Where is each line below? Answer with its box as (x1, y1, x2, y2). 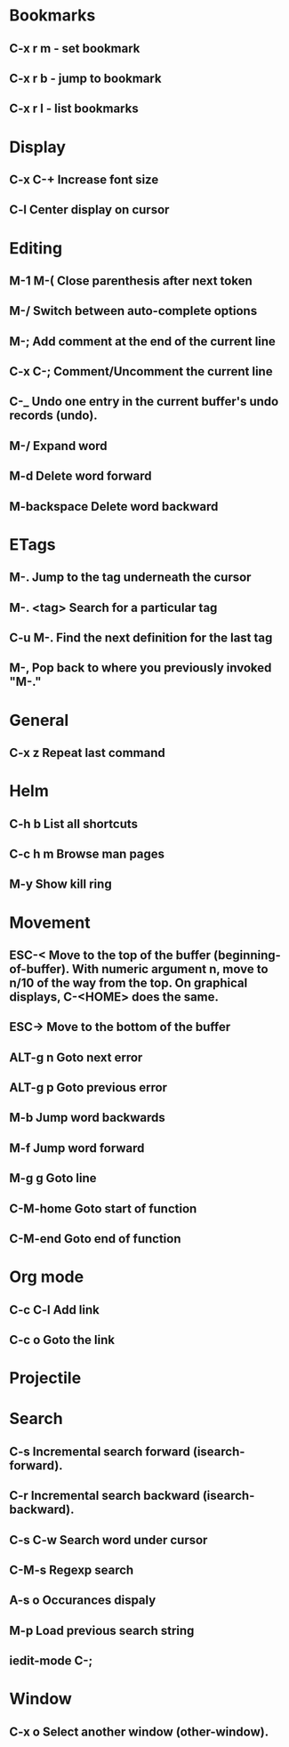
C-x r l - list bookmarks (9, 101, 140, 117)
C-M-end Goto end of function (9, 1231, 181, 1246)
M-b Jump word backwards (9, 1110, 166, 1125)
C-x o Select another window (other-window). (9, 1724, 269, 1739)
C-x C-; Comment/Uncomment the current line (9, 364, 273, 379)
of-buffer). (9, 962, 69, 977)
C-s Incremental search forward (9, 1444, 191, 1459)
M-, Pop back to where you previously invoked (9, 660, 272, 676)
